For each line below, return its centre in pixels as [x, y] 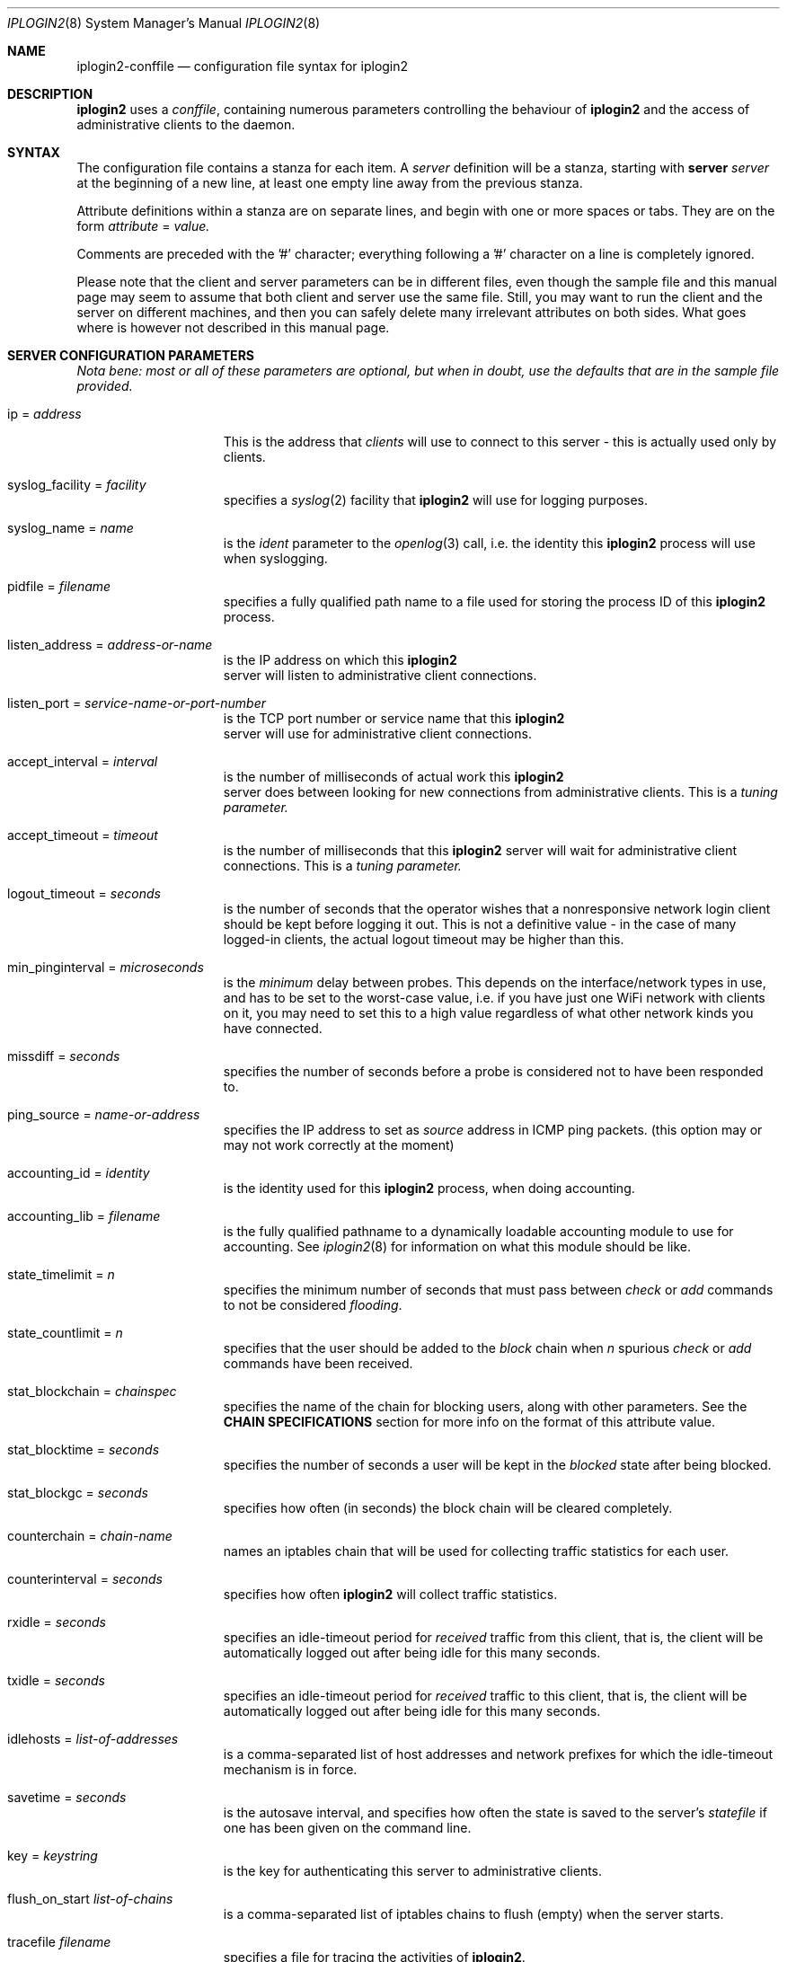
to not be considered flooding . [313, 1305]
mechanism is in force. [290, 1769]
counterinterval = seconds [85, 1579]
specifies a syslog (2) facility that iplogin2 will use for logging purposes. [436, 500]
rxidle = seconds [57, 1622]
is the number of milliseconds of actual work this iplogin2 [393, 777]
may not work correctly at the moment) [339, 1145]
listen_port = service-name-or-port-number [137, 703]
